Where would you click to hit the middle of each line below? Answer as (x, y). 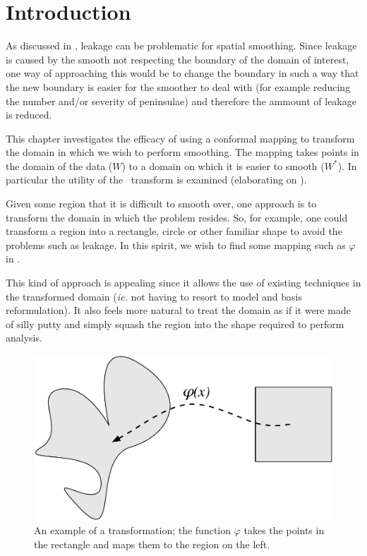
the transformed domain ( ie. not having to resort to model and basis (154, 296)
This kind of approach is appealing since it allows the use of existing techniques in (183, 283)
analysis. (24, 338)
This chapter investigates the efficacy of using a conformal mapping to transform (180, 138)
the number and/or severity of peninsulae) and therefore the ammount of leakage (181, 101)
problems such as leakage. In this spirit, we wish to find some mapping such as (176, 244)
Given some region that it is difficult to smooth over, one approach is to (161, 204)
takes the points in (284, 530)
